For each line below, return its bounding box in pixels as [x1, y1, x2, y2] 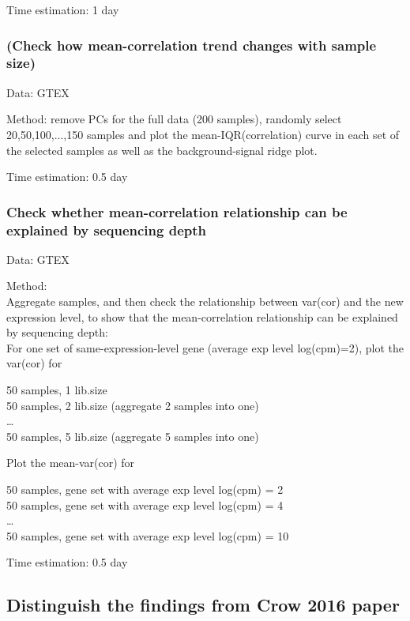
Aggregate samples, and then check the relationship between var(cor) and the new [6, 293, 404, 310]
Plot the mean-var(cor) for [6, 454, 135, 471]
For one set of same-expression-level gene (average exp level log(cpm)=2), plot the [6, 339, 404, 356]
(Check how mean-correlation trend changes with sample [6, 35, 377, 55]
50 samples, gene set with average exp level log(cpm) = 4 [6, 496, 284, 513]
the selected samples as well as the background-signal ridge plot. [6, 141, 318, 158]
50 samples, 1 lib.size [6, 382, 107, 397]
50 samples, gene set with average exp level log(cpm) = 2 [6, 480, 284, 497]
